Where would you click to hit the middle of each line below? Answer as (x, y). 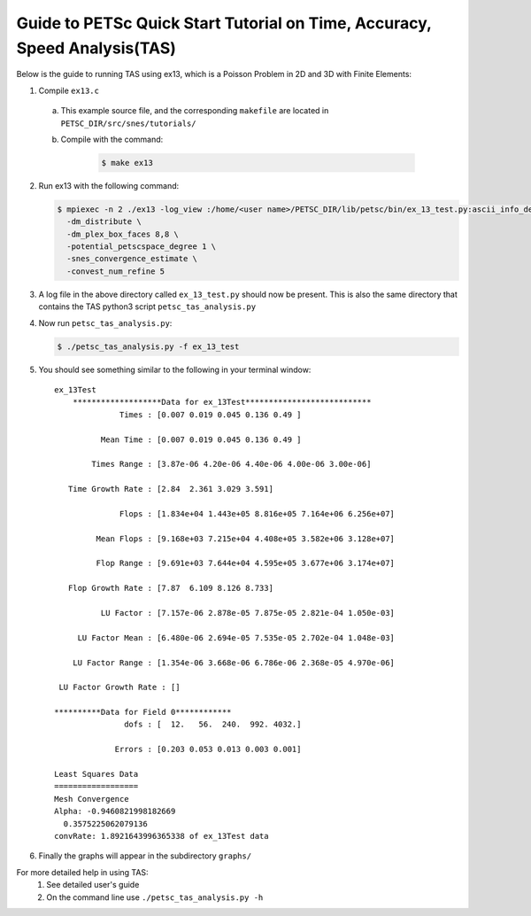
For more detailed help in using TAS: (83, 872)
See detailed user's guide (93, 885)
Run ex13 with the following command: (109, 185)
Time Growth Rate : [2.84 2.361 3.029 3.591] (171, 489)
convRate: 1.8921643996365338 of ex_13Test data (162, 836)
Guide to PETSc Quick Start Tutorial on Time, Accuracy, (224, 23)
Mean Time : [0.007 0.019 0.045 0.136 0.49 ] (201, 439)
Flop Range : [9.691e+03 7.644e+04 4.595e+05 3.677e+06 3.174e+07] (246, 563)
